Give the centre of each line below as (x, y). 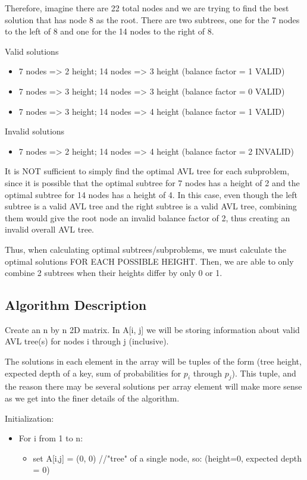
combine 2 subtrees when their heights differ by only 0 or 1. (114, 273)
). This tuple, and (264, 373)
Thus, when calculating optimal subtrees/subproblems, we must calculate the (146, 249)
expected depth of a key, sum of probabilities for (93, 373)
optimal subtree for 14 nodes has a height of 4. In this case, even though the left (151, 194)
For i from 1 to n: (51, 438)
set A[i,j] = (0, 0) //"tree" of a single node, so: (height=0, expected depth (167, 458)
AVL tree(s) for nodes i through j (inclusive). (87, 341)
